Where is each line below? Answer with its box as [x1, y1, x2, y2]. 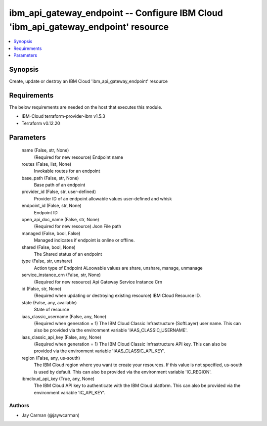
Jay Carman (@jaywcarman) [21, 412, 80, 418]
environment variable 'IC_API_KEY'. [34, 389, 106, 395]
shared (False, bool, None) [21, 244, 76, 250]
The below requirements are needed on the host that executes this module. [9, 104, 163, 110]
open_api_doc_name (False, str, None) [21, 217, 99, 223]
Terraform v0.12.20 [21, 120, 60, 126]
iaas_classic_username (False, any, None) [21, 313, 106, 319]
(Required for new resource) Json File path [34, 223, 121, 230]
